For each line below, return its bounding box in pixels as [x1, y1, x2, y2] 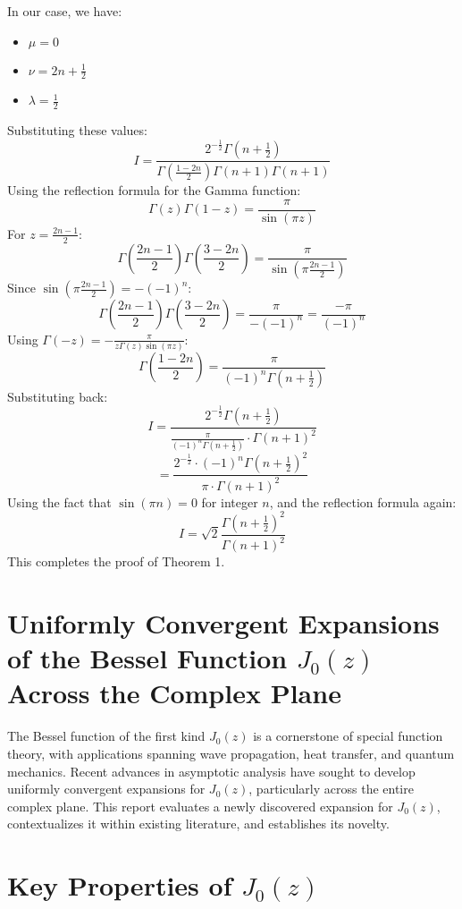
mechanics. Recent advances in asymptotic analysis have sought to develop [7, 761, 416, 780]
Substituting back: [7, 387, 108, 405]
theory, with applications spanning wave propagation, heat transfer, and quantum [7, 743, 455, 762]
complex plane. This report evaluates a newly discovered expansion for [7, 796, 393, 815]
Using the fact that [7, 492, 112, 511]
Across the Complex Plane [7, 675, 341, 711]
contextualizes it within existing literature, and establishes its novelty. [7, 814, 390, 833]
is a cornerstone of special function [253, 726, 443, 745]
